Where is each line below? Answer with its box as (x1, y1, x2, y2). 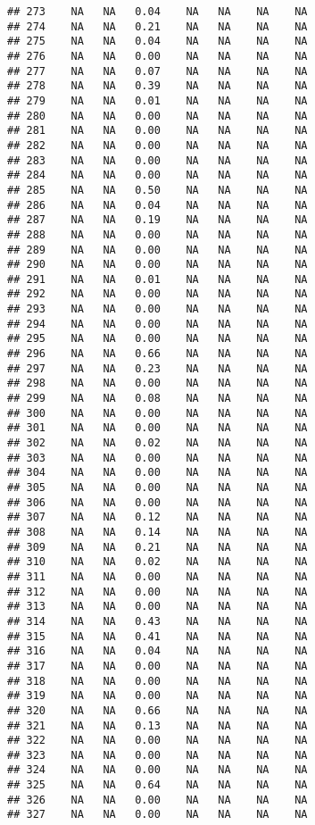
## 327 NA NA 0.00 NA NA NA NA (7, 808, 308, 821)
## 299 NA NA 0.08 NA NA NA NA (7, 392, 308, 405)
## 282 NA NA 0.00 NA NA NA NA (7, 138, 308, 152)
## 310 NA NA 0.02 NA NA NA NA (7, 555, 308, 569)
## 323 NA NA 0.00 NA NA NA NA (7, 748, 308, 762)
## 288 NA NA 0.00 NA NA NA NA (7, 228, 308, 241)
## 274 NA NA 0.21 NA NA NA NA (7, 20, 308, 33)
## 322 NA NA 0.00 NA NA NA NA (7, 734, 308, 747)
